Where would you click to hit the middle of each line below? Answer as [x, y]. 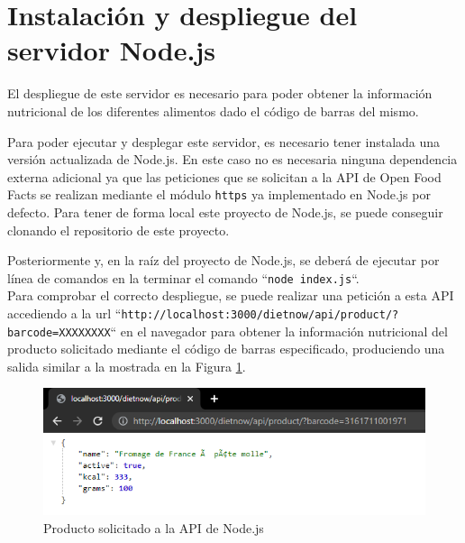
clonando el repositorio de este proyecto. [119, 230]
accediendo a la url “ [64, 313]
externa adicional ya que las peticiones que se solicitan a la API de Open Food [224, 176]
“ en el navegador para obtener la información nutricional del [279, 331]
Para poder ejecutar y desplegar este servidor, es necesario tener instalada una [224, 141]
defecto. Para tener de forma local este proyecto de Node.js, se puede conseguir [225, 212]
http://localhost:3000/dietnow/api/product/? [260, 314]
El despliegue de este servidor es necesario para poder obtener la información [220, 93]
